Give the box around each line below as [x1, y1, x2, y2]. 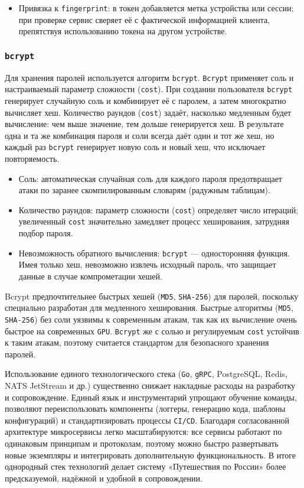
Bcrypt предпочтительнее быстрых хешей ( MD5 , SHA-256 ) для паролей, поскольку [5, 289, 299, 302]
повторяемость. [5, 152, 60, 165]
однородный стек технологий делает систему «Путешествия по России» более [5, 460, 286, 473]
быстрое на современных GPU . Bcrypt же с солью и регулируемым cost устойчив [5, 324, 299, 337]
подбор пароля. [18, 227, 73, 239]
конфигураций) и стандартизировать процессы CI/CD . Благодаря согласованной [5, 414, 289, 426]
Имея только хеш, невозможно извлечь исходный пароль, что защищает [18, 258, 276, 271]
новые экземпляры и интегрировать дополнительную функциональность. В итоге [5, 448, 296, 461]
